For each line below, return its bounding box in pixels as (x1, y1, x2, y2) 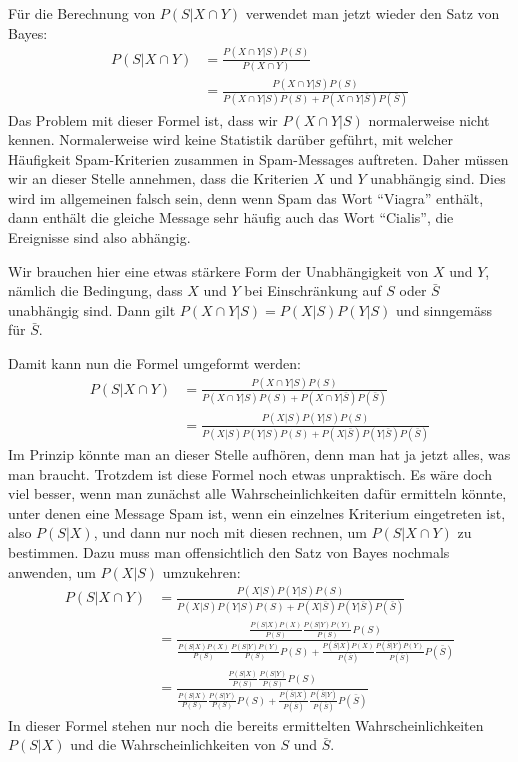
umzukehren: (162, 561, 241, 582)
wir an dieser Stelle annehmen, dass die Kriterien (8, 168, 309, 189)
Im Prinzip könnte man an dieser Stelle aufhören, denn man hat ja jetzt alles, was (8, 443, 511, 464)
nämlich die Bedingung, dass (8, 280, 183, 301)
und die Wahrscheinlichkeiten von (70, 734, 276, 755)
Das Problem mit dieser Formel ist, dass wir (8, 109, 278, 130)
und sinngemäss (396, 299, 492, 320)
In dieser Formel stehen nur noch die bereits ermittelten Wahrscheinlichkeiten (8, 714, 484, 735)
